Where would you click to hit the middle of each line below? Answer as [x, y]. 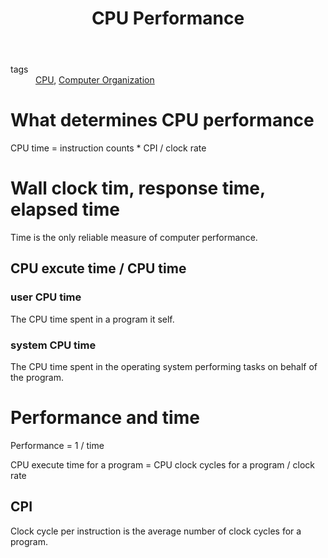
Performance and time [105, 418]
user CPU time [46, 297]
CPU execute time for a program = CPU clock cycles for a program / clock [162, 464]
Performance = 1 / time [57, 445]
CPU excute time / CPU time [98, 268]
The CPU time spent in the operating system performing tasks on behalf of [164, 367]
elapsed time [65, 209]
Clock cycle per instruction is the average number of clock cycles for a [156, 531]
